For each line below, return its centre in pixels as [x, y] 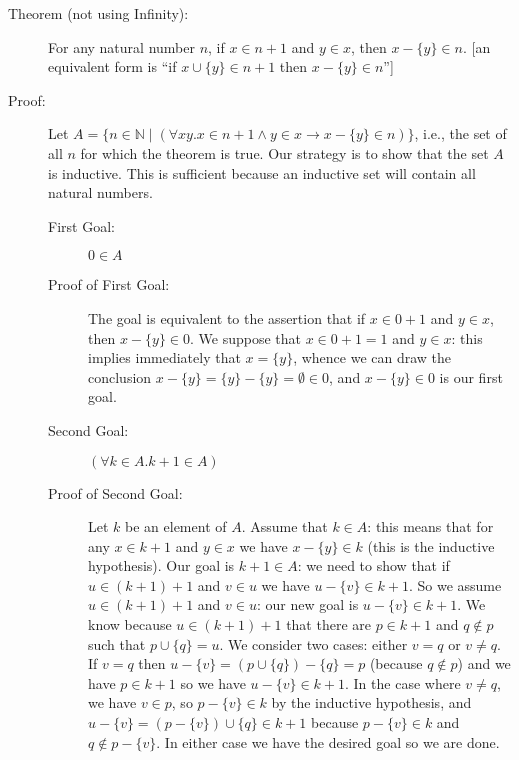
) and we [484, 663]
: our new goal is [307, 604]
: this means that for [430, 526]
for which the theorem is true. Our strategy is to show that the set [284, 152]
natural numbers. [100, 192]
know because [130, 624]
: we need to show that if [373, 565]
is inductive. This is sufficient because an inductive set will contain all [262, 172]
